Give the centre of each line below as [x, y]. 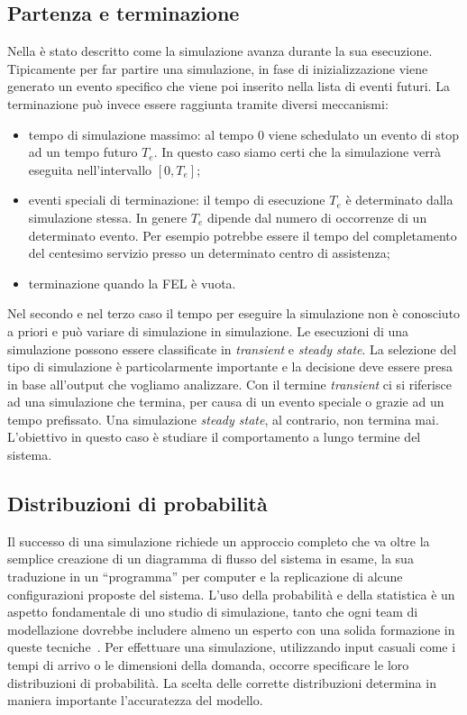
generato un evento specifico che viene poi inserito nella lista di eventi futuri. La [229, 86]
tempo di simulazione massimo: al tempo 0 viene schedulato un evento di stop [243, 134]
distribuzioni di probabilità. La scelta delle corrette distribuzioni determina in [222, 682]
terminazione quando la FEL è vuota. [132, 283]
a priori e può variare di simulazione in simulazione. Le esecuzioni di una [208, 330]
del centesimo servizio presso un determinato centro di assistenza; [209, 253]
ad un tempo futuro [83, 152]
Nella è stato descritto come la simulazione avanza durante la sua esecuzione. [220, 51]
